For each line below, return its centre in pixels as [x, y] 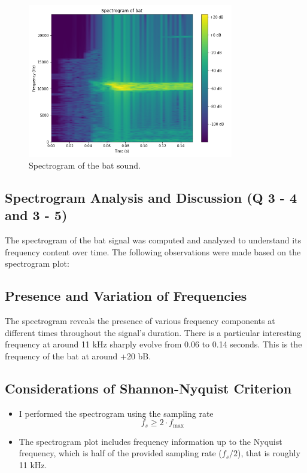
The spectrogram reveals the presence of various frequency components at [140, 321]
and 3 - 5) [36, 215]
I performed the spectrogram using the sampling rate [116, 413]
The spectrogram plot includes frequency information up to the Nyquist [151, 441]
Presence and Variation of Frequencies [126, 296]
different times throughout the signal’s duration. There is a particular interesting [153, 332]
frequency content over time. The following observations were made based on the [153, 251]
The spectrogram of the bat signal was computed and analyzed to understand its [153, 240]
